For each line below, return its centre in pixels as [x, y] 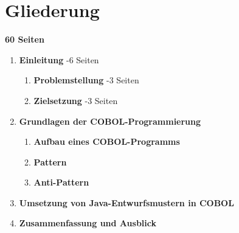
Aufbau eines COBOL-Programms [107, 141]
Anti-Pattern [61, 182]
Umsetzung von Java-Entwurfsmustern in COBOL [126, 202]
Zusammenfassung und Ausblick [88, 223]
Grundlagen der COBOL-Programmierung [110, 121]
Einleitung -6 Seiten [59, 59]
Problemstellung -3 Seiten [86, 80]
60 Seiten [25, 39]
